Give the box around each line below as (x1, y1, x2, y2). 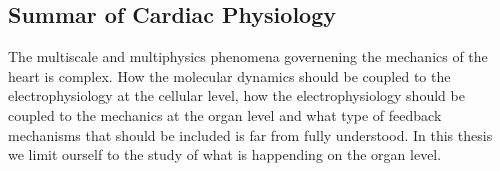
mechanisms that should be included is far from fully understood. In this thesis (8, 124, 493, 145)
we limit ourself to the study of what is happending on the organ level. (8, 144, 442, 165)
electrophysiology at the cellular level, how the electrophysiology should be (8, 85, 465, 106)
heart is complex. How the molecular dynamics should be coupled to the (8, 65, 451, 86)
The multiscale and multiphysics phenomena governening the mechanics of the (8, 46, 488, 67)
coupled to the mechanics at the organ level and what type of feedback (8, 104, 442, 125)
